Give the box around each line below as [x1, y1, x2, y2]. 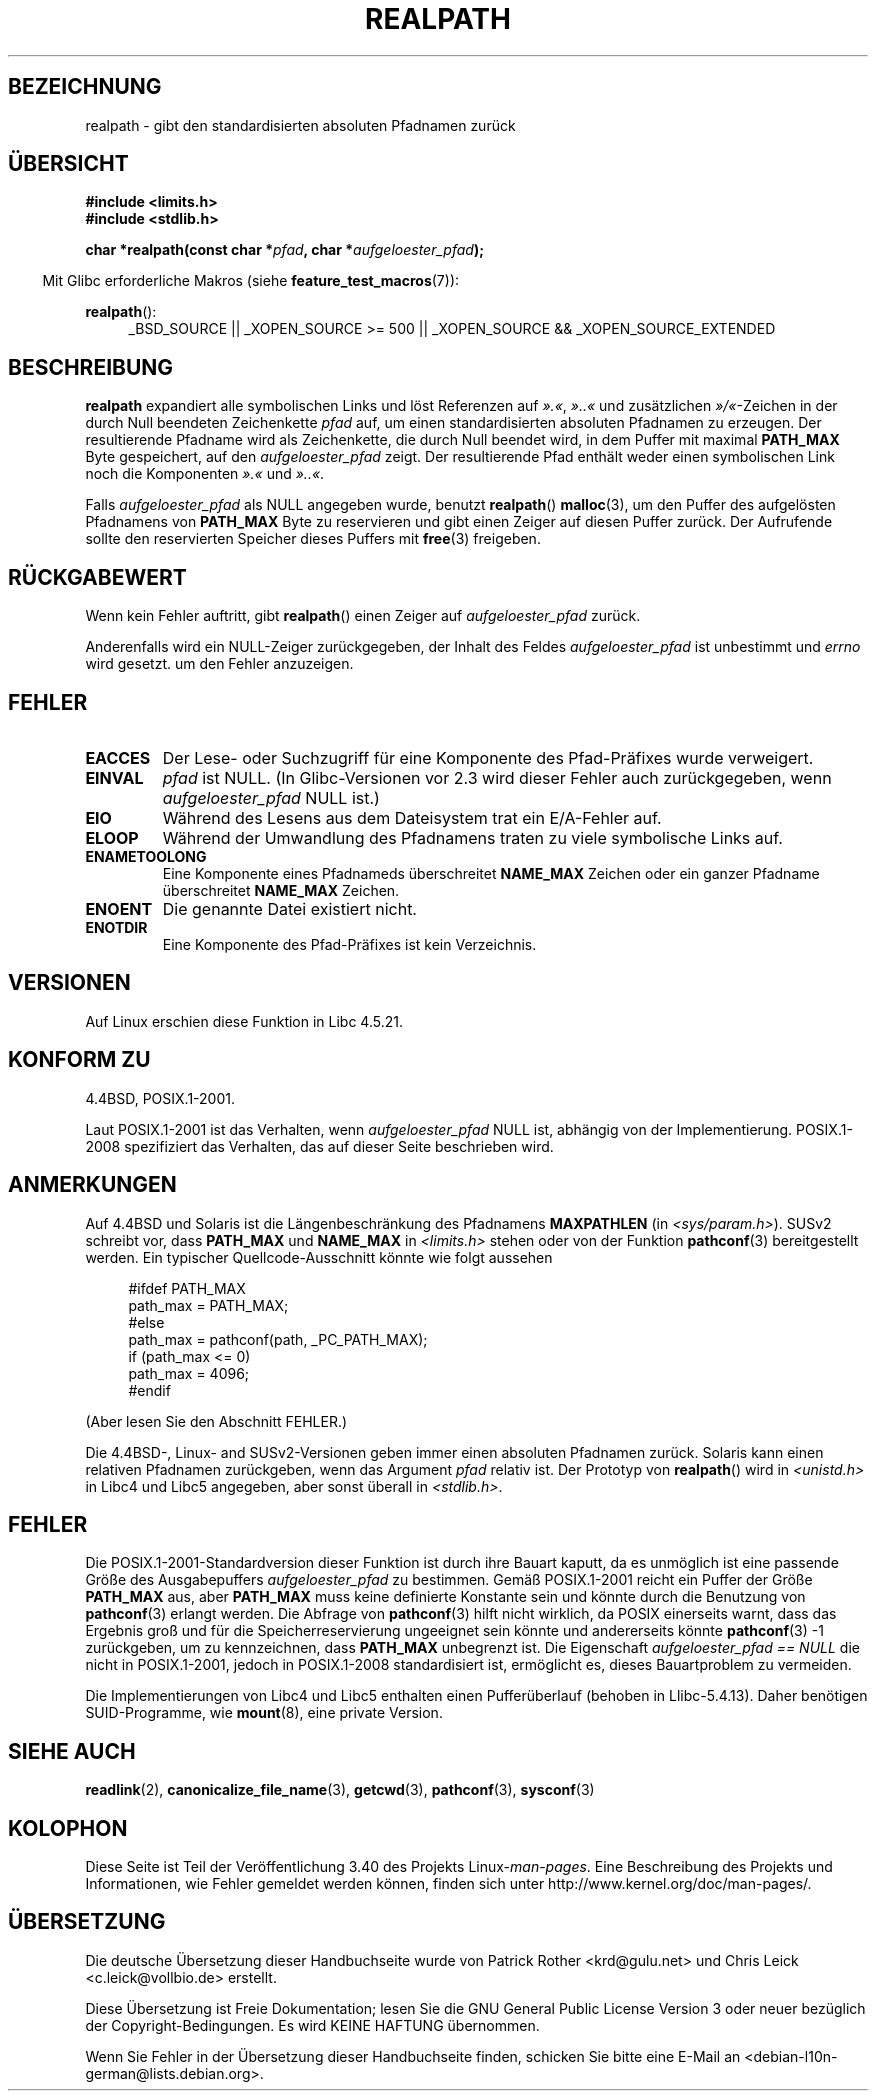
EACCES [85, 747, 151, 768]
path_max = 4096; [128, 1364, 250, 1382]
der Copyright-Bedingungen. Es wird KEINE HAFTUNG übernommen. [85, 2016, 540, 2034]
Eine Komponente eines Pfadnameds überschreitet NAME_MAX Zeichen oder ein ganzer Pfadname [162, 864, 820, 882]
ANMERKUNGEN [8, 1172, 177, 1198]
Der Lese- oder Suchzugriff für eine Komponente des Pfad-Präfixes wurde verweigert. [162, 747, 814, 768]
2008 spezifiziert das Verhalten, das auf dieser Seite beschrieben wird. [85, 1137, 554, 1155]
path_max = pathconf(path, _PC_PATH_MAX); [128, 1330, 428, 1348]
